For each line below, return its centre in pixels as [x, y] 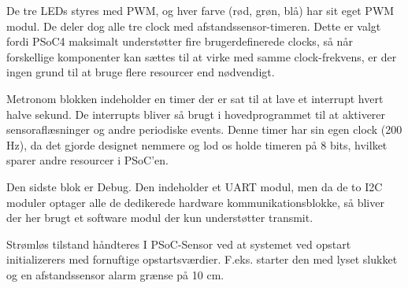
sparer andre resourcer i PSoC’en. [87, 160]
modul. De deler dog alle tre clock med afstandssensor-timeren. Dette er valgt [194, 26]
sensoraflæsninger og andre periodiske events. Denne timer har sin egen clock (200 [204, 129]
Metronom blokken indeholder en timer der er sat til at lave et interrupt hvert [195, 98]
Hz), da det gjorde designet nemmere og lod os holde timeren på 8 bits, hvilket [197, 144]
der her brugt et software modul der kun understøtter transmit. [160, 218]
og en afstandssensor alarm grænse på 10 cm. [115, 274]
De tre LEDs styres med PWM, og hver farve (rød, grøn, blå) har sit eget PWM [200, 10]
